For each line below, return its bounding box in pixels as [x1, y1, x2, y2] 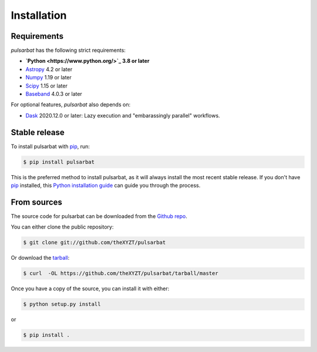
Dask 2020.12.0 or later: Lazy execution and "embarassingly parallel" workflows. [25, 112, 220, 119]
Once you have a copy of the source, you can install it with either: [11, 285, 170, 292]
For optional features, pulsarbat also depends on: [11, 101, 131, 108]
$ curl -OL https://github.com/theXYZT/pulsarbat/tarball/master [23, 270, 218, 277]
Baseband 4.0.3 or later [25, 90, 82, 98]
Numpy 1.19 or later [25, 74, 72, 81]
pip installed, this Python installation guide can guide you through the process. [11, 182, 201, 189]
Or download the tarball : [11, 254, 70, 262]
